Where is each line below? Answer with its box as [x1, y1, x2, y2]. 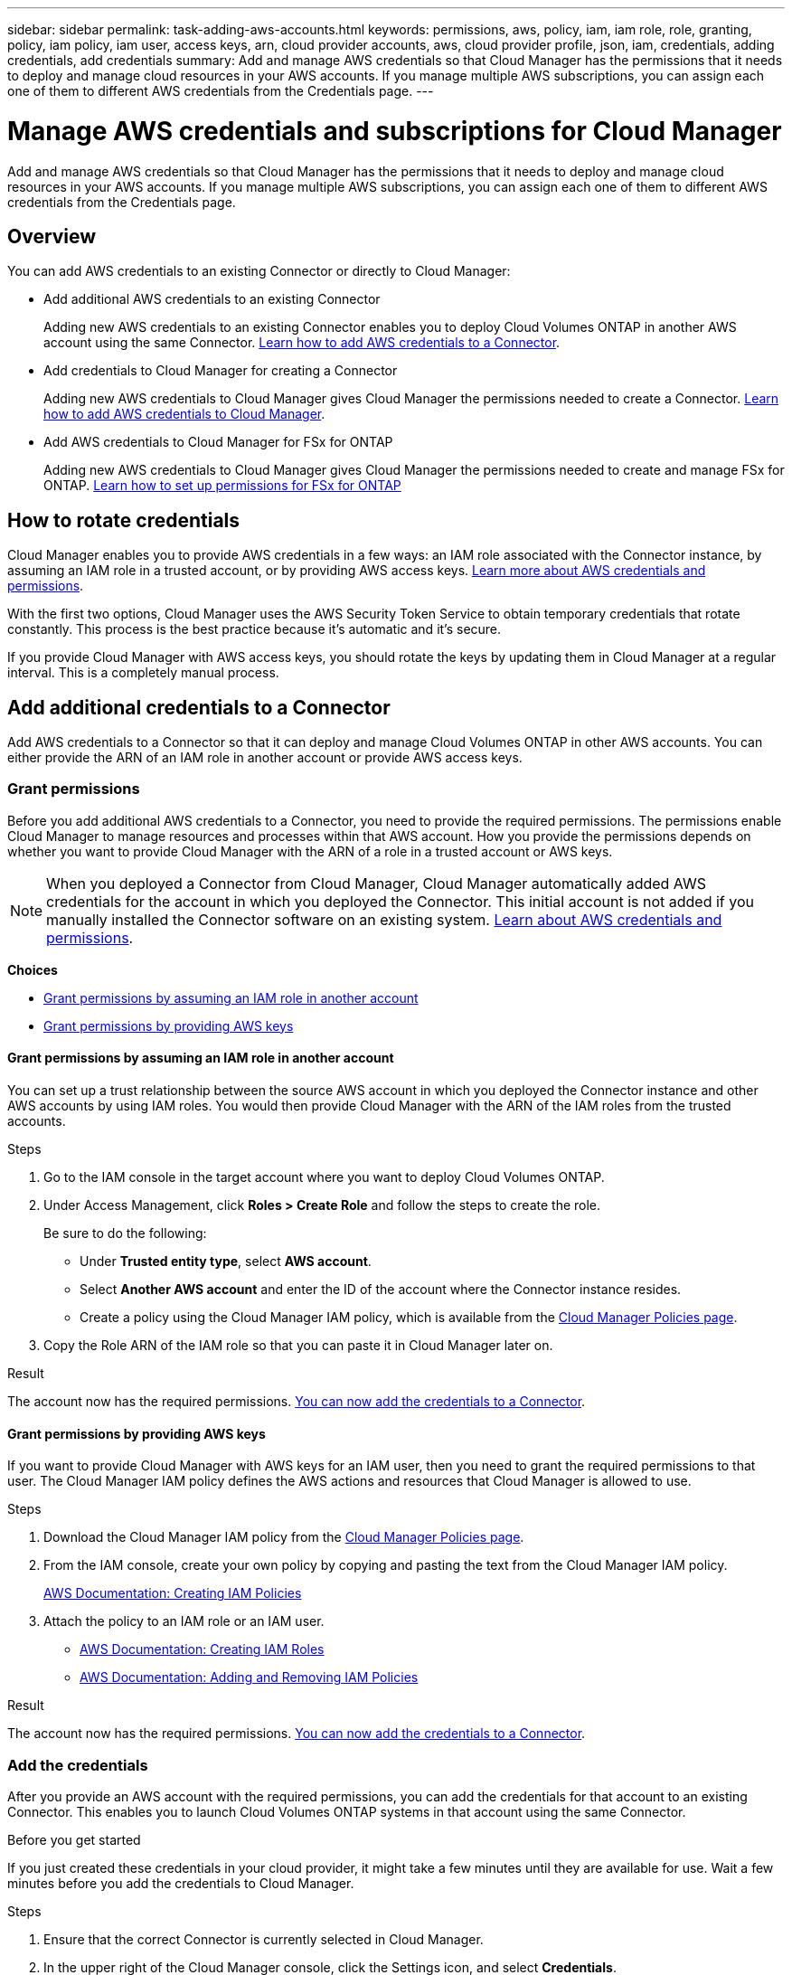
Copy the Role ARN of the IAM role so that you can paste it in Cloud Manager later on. [43, 1337, 553, 1353]
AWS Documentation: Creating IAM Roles [80, 1641, 325, 1658]
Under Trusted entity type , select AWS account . [80, 1253, 372, 1269]
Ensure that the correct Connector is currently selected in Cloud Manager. [43, 1931, 484, 1947]
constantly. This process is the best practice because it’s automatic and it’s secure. [7, 621, 502, 638]
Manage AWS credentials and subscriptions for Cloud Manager [7, 115, 782, 146]
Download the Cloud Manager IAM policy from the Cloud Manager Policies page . [43, 1529, 524, 1545]
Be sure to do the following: [43, 1225, 207, 1241]
